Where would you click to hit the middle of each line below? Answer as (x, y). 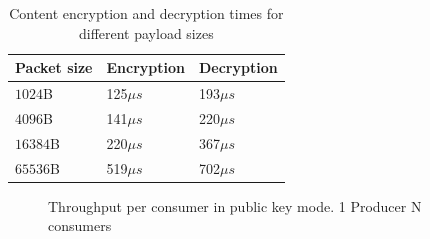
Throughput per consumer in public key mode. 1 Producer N (235, 205)
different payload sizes (146, 32)
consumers (80, 225)
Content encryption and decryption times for (146, 13)
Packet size (54, 67)
